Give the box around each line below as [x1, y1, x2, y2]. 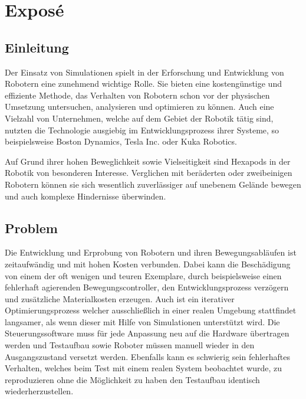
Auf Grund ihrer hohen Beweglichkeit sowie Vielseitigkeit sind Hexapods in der [5, 155, 291, 167]
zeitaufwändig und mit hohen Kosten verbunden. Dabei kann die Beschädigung [5, 257, 291, 270]
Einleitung [5, 38, 69, 56]
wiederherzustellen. [5, 385, 74, 397]
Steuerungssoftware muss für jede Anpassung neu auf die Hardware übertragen [5, 327, 289, 339]
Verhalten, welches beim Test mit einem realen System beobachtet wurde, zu [5, 362, 282, 374]
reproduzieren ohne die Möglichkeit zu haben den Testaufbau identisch [5, 373, 260, 385]
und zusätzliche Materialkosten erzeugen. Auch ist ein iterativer [5, 292, 235, 305]
